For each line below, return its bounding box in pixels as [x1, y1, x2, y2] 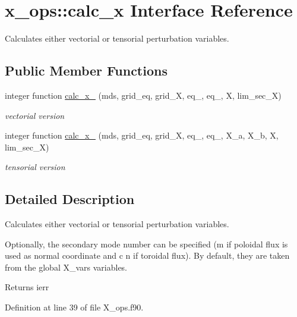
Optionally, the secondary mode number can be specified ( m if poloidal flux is [5, 237, 288, 250]
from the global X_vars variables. [5, 260, 128, 273]
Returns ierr [5, 281, 49, 293]
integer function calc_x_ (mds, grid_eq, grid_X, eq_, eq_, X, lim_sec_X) [5, 89, 282, 101]
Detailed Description [5, 190, 135, 208]
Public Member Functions [5, 61, 168, 80]
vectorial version [5, 109, 65, 121]
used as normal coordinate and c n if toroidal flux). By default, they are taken [5, 249, 290, 262]
